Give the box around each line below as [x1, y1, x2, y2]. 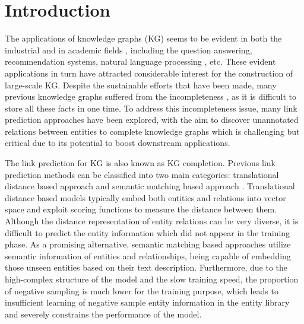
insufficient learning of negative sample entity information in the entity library [5, 296, 290, 309]
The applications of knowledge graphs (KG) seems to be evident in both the [5, 32, 282, 45]
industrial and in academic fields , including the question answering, [5, 43, 252, 56]
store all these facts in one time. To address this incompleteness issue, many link [5, 101, 297, 114]
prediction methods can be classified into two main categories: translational [5, 168, 279, 180]
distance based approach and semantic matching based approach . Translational [5, 180, 295, 192]
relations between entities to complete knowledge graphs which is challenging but [5, 125, 300, 137]
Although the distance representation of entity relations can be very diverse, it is [5, 215, 299, 227]
